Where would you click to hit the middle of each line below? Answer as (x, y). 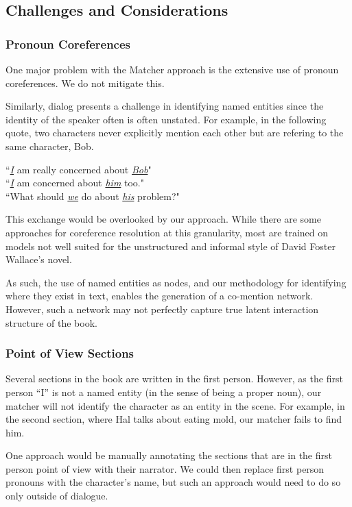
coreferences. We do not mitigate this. (85, 83)
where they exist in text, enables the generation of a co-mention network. (160, 296)
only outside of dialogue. (57, 496)
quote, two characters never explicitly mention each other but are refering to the (175, 133)
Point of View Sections (70, 353)
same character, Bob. (50, 146)
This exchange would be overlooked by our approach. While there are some (163, 219)
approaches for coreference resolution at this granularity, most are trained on (167, 232)
